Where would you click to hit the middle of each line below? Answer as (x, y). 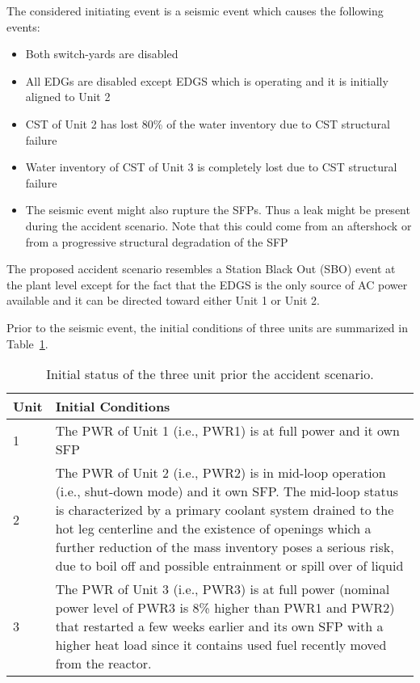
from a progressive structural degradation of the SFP (157, 241)
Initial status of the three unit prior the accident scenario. (210, 374)
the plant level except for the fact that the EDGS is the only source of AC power (207, 284)
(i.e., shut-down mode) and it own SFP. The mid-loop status (227, 491)
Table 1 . (27, 343)
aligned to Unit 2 (68, 97)
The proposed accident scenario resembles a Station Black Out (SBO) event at (201, 269)
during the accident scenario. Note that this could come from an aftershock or (218, 225)
